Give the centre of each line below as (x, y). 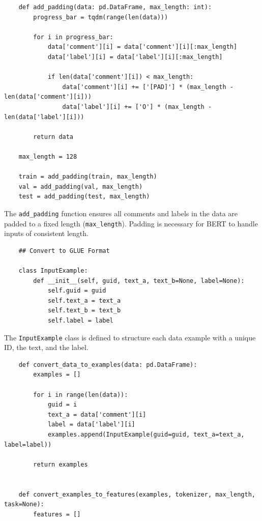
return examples (61, 464)
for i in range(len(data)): (81, 395)
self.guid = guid (77, 291)
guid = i (62, 405)
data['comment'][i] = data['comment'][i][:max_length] (142, 47)
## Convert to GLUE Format (64, 251)
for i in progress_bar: (73, 37)
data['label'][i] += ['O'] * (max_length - (137, 107)
